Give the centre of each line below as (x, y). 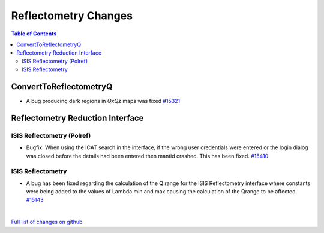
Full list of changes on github (47, 222)
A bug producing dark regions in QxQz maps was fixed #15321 (103, 101)
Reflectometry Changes (72, 16)
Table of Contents (34, 34)
